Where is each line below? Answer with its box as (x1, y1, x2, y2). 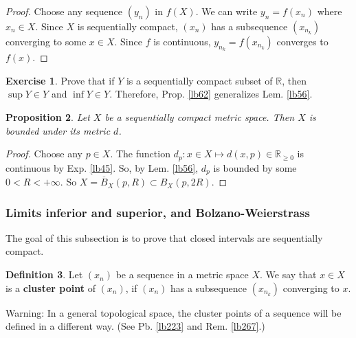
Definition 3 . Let (5, 267, 83, 282)
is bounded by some (213, 160, 297, 174)
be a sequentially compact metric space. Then (104, 109, 295, 124)
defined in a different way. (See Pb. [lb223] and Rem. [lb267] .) (5, 319, 265, 333)
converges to (276, 34, 329, 48)
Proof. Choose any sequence (5, 4, 123, 18)
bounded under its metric (5, 123, 111, 137)
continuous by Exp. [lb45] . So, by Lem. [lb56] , (5, 160, 199, 174)
